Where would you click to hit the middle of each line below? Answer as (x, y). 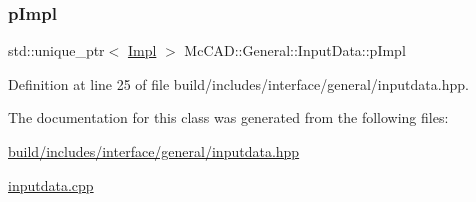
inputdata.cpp (51, 184)
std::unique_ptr (56, 50)
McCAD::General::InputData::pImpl (295, 50)
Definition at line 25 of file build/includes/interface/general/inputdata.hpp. (238, 83)
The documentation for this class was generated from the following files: (228, 117)
